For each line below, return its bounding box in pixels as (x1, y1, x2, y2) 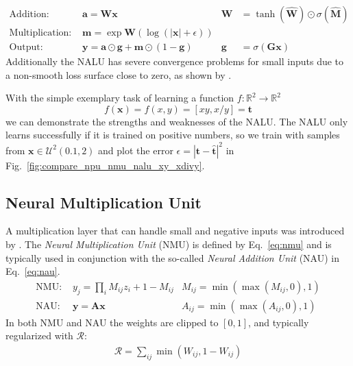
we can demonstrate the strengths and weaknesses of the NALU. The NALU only (5, 114, 348, 128)
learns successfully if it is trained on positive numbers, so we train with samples (5, 127, 340, 142)
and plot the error (98, 143, 173, 157)
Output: (9, 42, 43, 53)
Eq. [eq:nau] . (5, 264, 60, 278)
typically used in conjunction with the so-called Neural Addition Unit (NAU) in (5, 250, 339, 265)
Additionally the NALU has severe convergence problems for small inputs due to (5, 54, 344, 69)
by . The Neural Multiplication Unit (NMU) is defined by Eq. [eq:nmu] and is (5, 236, 332, 251)
